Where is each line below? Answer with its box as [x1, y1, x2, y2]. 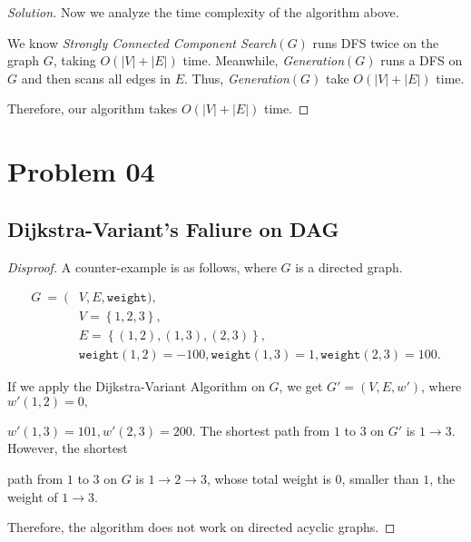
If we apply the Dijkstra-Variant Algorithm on [7, 377, 265, 396]
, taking [53, 51, 96, 70]
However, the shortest [7, 439, 128, 458]
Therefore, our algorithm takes [7, 99, 178, 118]
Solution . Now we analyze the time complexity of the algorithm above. [7, 3, 399, 21]
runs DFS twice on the [312, 33, 439, 52]
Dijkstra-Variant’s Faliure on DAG [7, 214, 339, 242]
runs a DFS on [380, 51, 463, 70]
